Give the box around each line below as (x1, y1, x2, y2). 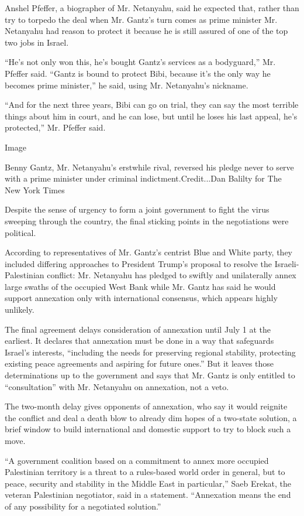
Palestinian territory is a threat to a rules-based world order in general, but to (5, 466, 285, 478)
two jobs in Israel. (5, 36, 69, 48)
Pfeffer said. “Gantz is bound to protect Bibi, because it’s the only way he (5, 67, 271, 79)
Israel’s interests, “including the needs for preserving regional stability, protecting (5, 346, 296, 358)
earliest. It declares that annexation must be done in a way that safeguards (5, 334, 274, 347)
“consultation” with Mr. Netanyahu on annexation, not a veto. (5, 380, 229, 392)
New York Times (5, 183, 65, 196)
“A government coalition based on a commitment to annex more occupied (5, 454, 269, 466)
